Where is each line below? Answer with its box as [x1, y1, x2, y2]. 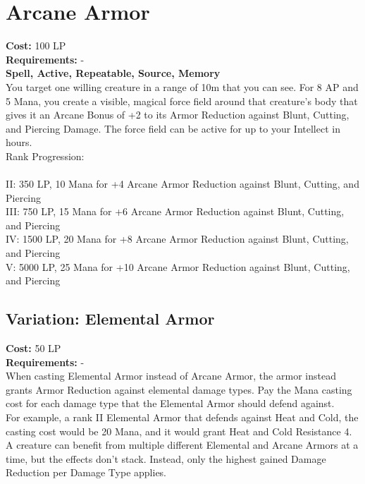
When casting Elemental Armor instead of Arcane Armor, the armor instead [6, 368, 336, 383]
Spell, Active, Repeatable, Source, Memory [6, 66, 221, 80]
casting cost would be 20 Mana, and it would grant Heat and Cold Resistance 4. [6, 423, 352, 438]
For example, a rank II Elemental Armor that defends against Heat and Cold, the [6, 409, 359, 424]
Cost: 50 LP [6, 341, 61, 356]
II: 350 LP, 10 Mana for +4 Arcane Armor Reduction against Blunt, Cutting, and [6, 176, 359, 191]
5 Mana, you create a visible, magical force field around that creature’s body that [6, 93, 358, 108]
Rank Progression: [6, 148, 85, 163]
